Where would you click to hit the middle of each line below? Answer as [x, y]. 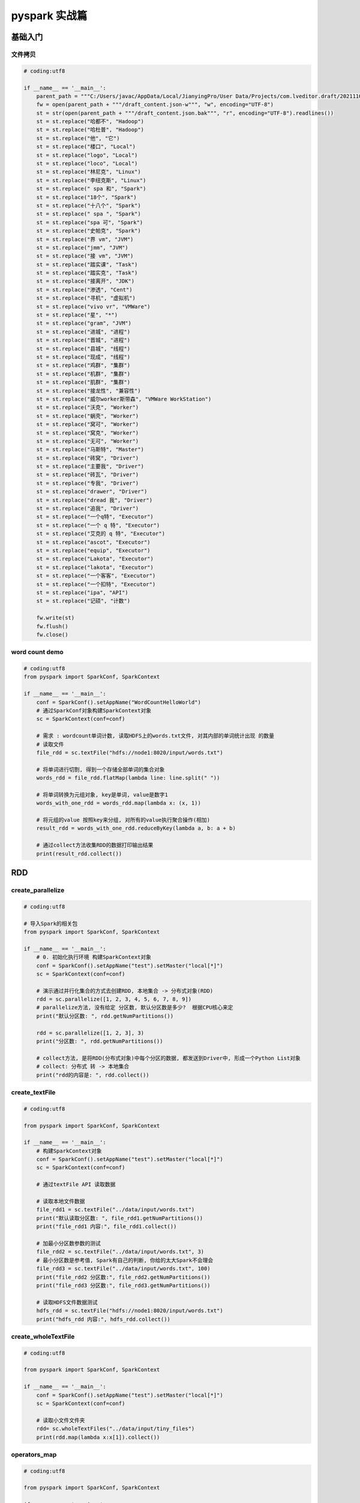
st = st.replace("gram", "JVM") [84, 323]
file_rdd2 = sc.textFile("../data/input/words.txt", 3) [120, 1252]
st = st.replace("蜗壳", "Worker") [88, 416]
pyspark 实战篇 [49, 16]
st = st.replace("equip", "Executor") [93, 550]
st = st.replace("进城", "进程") [83, 332]
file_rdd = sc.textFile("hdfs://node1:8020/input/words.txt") [130, 752]
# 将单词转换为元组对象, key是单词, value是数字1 [102, 794]
